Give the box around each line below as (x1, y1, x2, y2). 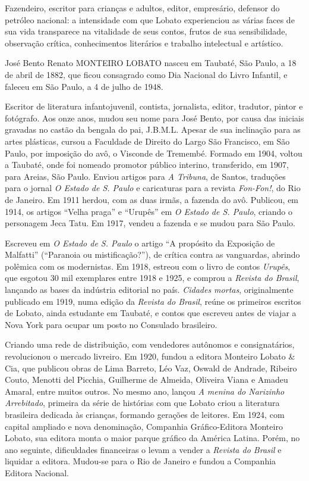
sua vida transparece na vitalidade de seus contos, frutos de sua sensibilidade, (5, 25, 288, 38)
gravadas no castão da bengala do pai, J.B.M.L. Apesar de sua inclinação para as (5, 123, 301, 136)
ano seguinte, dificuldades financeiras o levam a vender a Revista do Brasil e (5, 443, 282, 455)
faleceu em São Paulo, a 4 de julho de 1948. (5, 80, 163, 92)
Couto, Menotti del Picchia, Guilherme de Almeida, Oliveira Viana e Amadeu (5, 373, 288, 386)
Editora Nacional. (5, 466, 69, 479)
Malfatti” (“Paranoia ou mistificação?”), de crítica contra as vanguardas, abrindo (5, 248, 300, 261)
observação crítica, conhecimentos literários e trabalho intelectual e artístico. (5, 36, 283, 49)
